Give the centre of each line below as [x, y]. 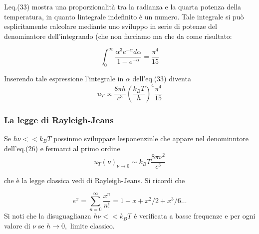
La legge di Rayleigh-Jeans [59, 119]
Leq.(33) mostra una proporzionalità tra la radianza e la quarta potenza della [123, 6]
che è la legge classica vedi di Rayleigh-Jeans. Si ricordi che [95, 180]
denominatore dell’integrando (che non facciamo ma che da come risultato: [118, 36]
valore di [17, 225]
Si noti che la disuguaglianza [48, 216]
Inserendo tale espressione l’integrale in [64, 78]
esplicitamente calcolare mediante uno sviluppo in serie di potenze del [111, 26]
